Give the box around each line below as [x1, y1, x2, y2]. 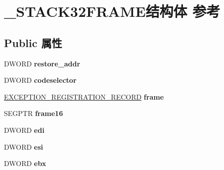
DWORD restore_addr [4, 58, 81, 68]
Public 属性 [4, 35, 62, 50]
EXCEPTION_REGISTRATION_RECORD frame [4, 91, 164, 102]
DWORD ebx [4, 158, 46, 169]
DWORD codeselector [4, 75, 77, 85]
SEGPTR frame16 [4, 108, 63, 118]
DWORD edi [4, 124, 45, 135]
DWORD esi [4, 141, 44, 152]
